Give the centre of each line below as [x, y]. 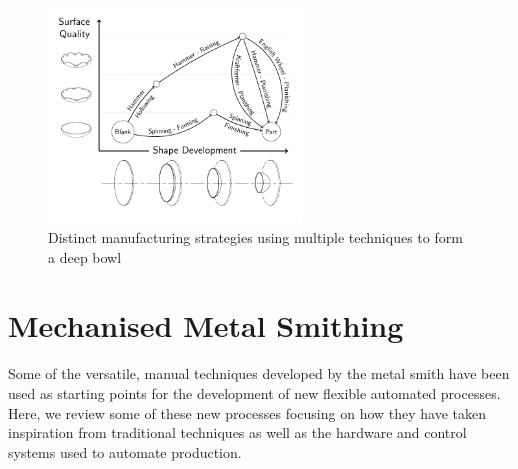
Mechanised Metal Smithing [206, 325]
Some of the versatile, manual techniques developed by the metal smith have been [259, 373]
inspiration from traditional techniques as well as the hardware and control [237, 432]
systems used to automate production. [125, 451]
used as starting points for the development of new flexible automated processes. [254, 392]
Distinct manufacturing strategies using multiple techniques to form [255, 237]
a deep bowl [85, 256]
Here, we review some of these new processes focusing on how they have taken [247, 412]
